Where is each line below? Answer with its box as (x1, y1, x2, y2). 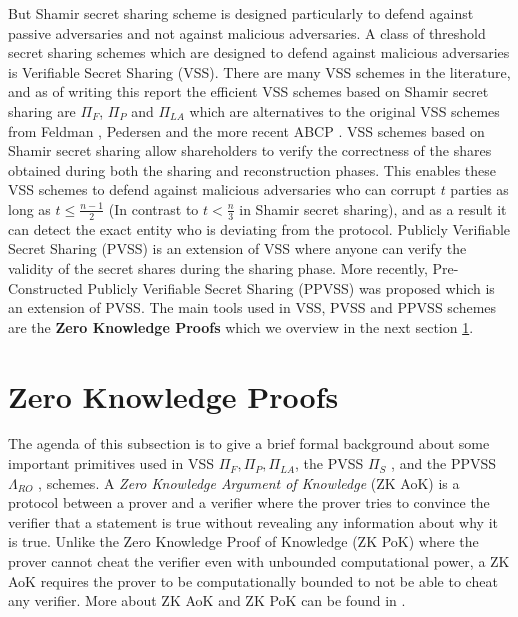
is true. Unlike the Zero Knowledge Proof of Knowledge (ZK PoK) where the (8, 531, 479, 552)
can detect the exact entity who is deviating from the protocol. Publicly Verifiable (8, 218, 511, 239)
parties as (450, 179, 509, 200)
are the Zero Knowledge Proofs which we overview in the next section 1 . (8, 316, 474, 337)
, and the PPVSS (391, 453, 497, 474)
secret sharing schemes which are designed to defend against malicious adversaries (8, 42, 510, 63)
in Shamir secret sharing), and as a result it (239, 198, 507, 219)
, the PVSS (295, 453, 364, 474)
